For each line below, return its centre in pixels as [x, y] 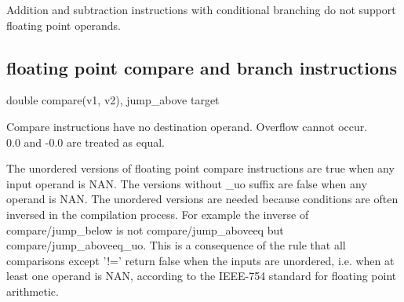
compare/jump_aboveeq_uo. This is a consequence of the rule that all [176, 245]
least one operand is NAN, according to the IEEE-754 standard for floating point [202, 276]
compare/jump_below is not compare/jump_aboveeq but [145, 229]
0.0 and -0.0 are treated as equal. [86, 142]
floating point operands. [64, 25]
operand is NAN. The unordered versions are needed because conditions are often [202, 199]
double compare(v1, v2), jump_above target [113, 100]
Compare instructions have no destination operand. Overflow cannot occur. [187, 126]
